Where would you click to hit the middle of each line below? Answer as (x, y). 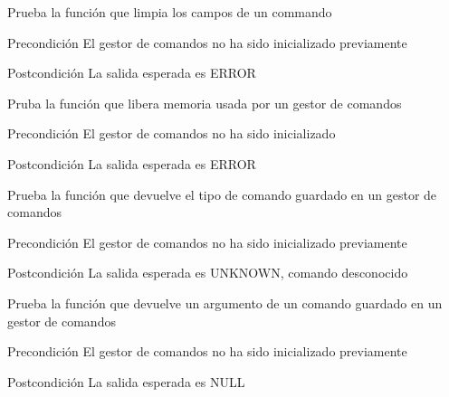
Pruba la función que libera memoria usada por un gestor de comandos (205, 103)
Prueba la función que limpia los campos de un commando (170, 12)
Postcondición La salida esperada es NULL (126, 381)
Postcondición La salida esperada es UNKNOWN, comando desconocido (208, 273)
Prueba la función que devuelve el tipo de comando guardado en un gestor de (222, 194)
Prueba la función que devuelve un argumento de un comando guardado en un (225, 302)
